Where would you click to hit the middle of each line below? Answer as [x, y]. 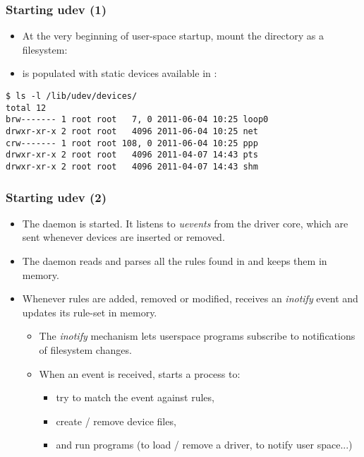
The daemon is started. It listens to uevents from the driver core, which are [185, 223]
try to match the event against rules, [135, 397]
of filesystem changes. [85, 349]
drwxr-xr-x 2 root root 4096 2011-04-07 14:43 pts [132, 155]
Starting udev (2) [56, 197]
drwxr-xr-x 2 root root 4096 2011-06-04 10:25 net [132, 131]
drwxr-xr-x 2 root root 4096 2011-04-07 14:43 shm [132, 166]
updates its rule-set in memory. [90, 312]
